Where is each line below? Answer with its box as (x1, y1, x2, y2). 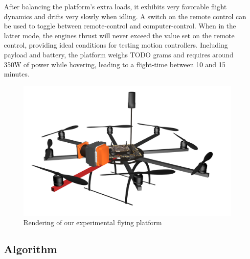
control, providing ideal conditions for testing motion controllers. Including (4, 40, 228, 50)
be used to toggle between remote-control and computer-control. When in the (4, 21, 236, 31)
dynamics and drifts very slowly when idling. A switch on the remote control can (4, 11, 247, 21)
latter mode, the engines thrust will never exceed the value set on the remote (4, 30, 235, 40)
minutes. (4, 69, 29, 79)
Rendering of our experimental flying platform (23, 217, 162, 228)
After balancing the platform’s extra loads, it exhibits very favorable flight (4, 1, 227, 11)
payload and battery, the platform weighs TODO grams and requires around (4, 49, 233, 59)
